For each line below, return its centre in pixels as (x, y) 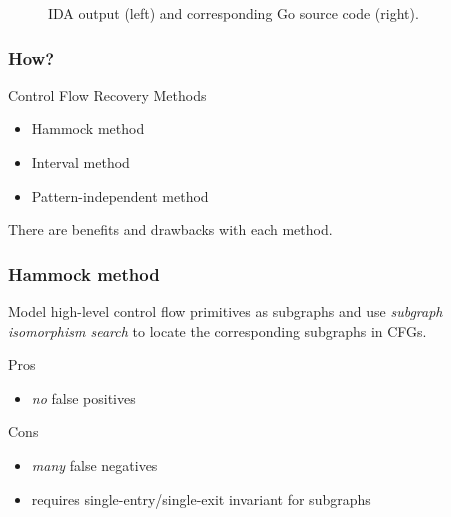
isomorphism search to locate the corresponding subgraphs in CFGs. (217, 330)
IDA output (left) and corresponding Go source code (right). (233, 13)
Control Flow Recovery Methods (107, 94)
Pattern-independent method (120, 195)
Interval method (80, 162)
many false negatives (94, 464)
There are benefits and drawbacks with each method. (170, 229)
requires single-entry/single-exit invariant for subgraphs (201, 498)
